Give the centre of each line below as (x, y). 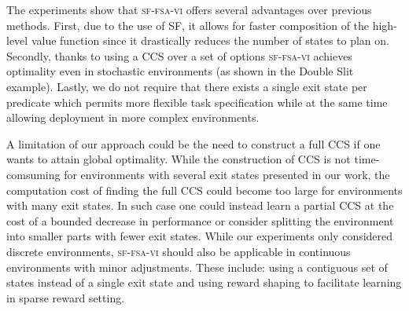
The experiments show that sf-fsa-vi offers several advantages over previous (189, 9)
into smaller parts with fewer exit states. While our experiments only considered (200, 236)
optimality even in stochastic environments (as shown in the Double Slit (180, 71)
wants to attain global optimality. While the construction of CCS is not (179, 159)
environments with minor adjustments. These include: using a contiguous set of (197, 267)
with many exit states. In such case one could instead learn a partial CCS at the (200, 205)
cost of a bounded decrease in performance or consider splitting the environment (200, 220)
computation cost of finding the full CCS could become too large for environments (204, 190)
